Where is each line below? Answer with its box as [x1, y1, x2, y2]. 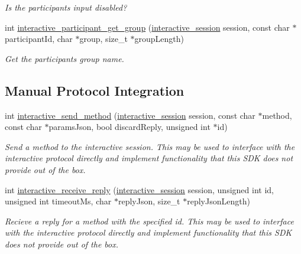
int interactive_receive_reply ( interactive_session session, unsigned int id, [5, 183, 274, 196]
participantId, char [5, 32, 73, 45]
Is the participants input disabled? [5, 1, 127, 13]
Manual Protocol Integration [5, 81, 185, 99]
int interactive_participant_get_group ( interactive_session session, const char [5, 21, 290, 33]
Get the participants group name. [5, 52, 124, 64]
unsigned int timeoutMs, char [5, 195, 112, 207]
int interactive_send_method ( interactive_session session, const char [5, 109, 255, 121]
